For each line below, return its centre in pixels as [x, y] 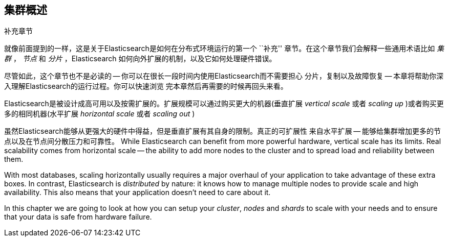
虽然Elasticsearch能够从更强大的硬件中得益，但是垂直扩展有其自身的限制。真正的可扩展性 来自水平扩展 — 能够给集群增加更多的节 [222, 131]
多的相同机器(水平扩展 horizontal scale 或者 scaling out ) [100, 114]
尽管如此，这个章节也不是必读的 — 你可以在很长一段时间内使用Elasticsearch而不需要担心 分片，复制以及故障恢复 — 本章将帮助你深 [224, 76]
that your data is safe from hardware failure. [78, 217]
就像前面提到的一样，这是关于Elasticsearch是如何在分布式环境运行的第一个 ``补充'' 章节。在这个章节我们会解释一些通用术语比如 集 [224, 49]
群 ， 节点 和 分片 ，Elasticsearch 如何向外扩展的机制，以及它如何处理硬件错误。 [140, 59]
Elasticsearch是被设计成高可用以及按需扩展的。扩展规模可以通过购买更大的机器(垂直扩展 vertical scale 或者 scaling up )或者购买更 [224, 104]
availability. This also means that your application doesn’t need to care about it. [137, 192]
